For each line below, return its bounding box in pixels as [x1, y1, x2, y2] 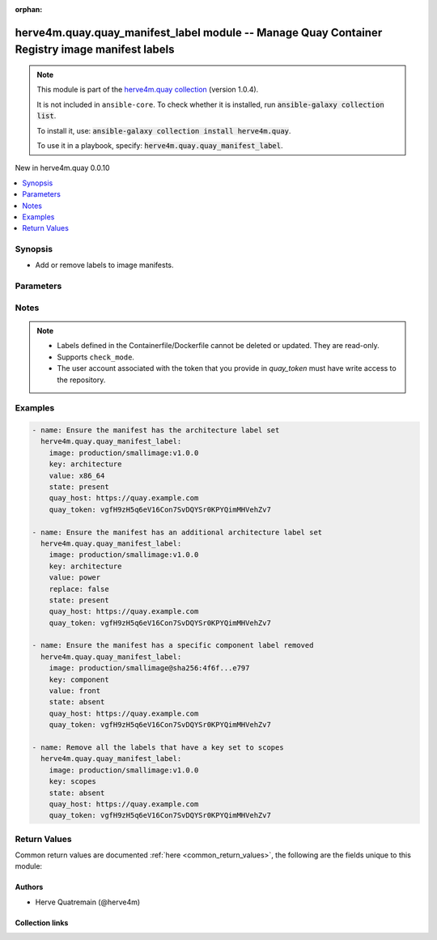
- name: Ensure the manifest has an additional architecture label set [32, 527, 323, 537]
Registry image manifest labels [15, 43, 175, 57]
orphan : [15, 5, 43, 14]
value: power [49, 573, 101, 582]
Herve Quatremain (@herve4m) [35, 897, 141, 907]
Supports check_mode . [57, 352, 135, 362]
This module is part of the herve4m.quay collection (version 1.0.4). [36, 85, 259, 95]
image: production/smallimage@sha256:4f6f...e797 [49, 664, 250, 673]
